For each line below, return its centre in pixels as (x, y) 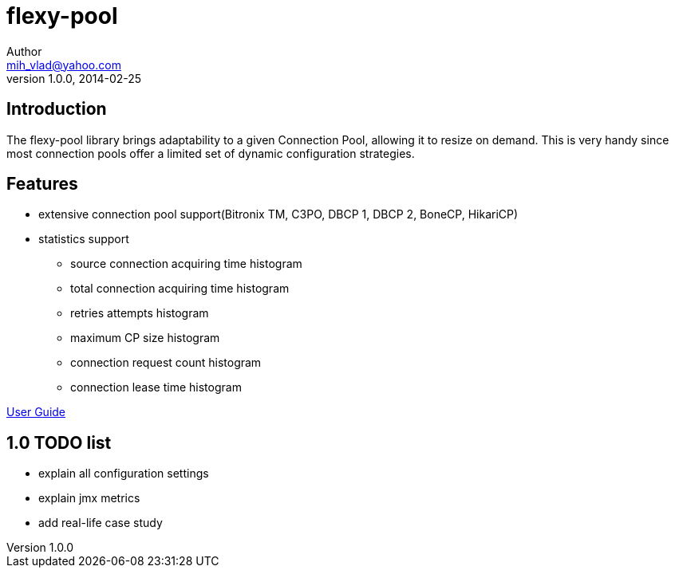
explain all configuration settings (124, 474)
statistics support (84, 239)
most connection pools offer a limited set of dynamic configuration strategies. (211, 153)
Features (42, 184)
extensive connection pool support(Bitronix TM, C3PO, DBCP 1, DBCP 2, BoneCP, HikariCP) (278, 214)
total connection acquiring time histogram (180, 289)
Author (24, 51)
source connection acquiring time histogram (186, 264)
